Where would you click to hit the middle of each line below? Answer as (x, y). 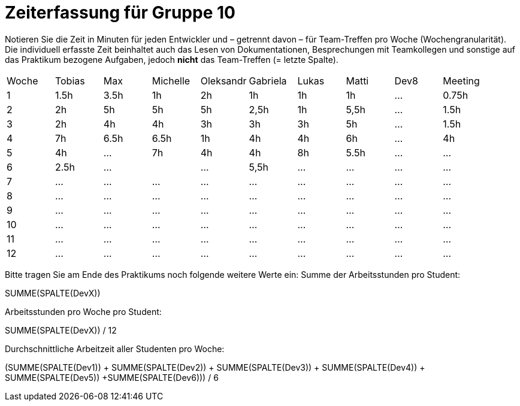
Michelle (171, 81)
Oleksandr (223, 81)
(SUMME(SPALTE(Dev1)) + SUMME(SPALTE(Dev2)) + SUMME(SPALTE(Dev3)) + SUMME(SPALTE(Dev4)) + (215, 367)
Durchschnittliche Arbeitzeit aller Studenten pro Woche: (115, 349)
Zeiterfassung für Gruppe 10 (120, 13)
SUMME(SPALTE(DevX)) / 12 (61, 330)
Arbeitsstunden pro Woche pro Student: (83, 311)
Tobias (70, 81)
